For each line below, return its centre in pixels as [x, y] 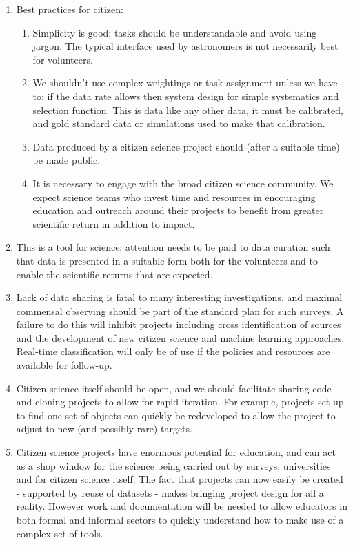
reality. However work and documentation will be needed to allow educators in [182, 506]
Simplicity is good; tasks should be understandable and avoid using [175, 32]
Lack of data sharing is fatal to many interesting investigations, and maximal [179, 297]
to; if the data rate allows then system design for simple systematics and [186, 96]
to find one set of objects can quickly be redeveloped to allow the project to [176, 415]
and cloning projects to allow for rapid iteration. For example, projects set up [180, 402]
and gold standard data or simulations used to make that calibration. [179, 123]
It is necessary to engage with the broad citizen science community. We [183, 183]
